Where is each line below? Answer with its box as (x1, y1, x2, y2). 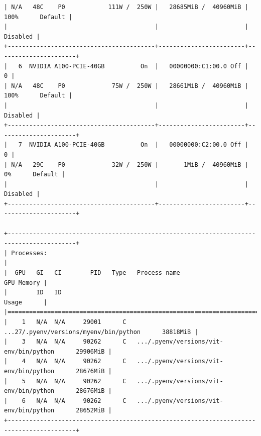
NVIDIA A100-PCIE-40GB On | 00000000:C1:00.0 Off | (29, 62, 248, 70)
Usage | (4, 298, 47, 306)
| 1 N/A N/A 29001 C (4, 318, 126, 325)
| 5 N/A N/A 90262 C (4, 377, 126, 385)
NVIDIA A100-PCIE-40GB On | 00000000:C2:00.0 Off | (29, 141, 248, 149)
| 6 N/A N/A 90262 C (4, 397, 126, 404)
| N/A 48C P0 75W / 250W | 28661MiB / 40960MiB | (4, 82, 248, 89)
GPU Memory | (4, 279, 47, 286)
